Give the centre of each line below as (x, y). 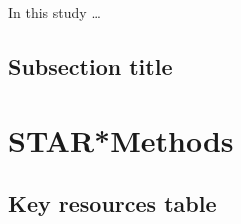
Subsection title (90, 65)
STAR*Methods (121, 139)
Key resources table (112, 203)
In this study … (54, 12)
